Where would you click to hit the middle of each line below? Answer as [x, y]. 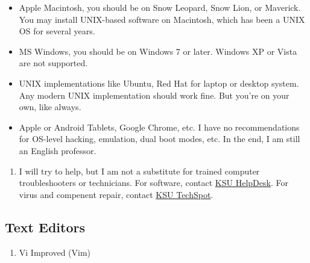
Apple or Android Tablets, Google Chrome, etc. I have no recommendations [159, 127]
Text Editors [45, 227]
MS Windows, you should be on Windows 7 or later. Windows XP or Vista [158, 51]
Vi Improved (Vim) [55, 252]
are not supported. [53, 63]
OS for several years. [57, 31]
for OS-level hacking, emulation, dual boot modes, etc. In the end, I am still [160, 139]
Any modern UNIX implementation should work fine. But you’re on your [154, 95]
